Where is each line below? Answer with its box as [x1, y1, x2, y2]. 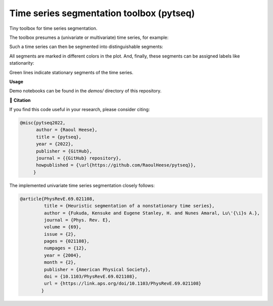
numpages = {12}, [43, 245, 87, 251]
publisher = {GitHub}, [36, 148, 93, 154]
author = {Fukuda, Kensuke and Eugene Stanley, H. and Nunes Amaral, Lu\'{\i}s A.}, [43, 210, 260, 216]
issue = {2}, [43, 231, 76, 237]
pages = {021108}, [43, 238, 89, 244]
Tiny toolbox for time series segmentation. [9, 25, 98, 31]
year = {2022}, [36, 141, 74, 147]
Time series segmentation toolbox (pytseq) [9, 8, 195, 19]
